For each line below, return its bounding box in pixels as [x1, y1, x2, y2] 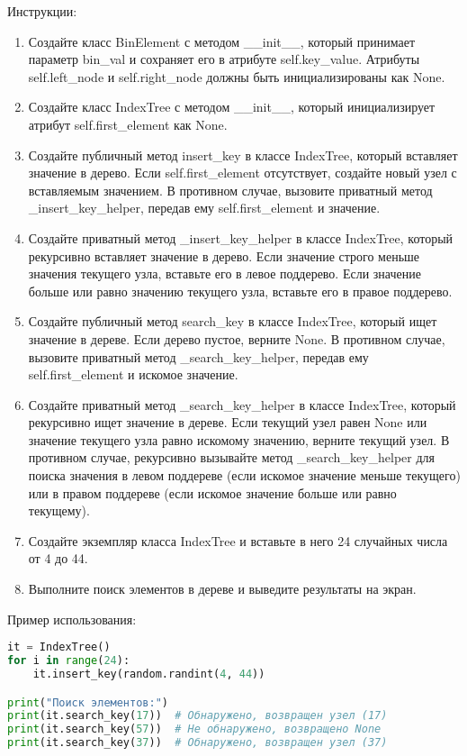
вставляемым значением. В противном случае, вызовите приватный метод [28, 180, 433, 199]
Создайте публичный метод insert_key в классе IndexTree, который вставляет [28, 145, 458, 164]
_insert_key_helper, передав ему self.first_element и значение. [28, 198, 381, 217]
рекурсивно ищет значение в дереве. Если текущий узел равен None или [28, 413, 427, 432]
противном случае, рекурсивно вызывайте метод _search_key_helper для [28, 448, 435, 467]
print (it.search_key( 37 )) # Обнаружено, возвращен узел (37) [7, 736, 388, 750]
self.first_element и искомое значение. [28, 365, 238, 384]
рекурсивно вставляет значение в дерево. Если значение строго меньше [28, 246, 420, 265]
